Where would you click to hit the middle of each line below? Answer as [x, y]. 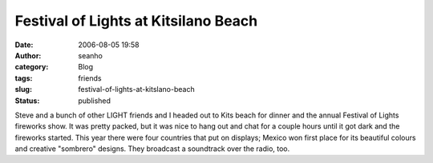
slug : [23, 89]
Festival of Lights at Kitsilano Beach [136, 21]
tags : [24, 78]
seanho [91, 55]
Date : [24, 45]
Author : [28, 55]
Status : [27, 101]
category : [32, 67]
